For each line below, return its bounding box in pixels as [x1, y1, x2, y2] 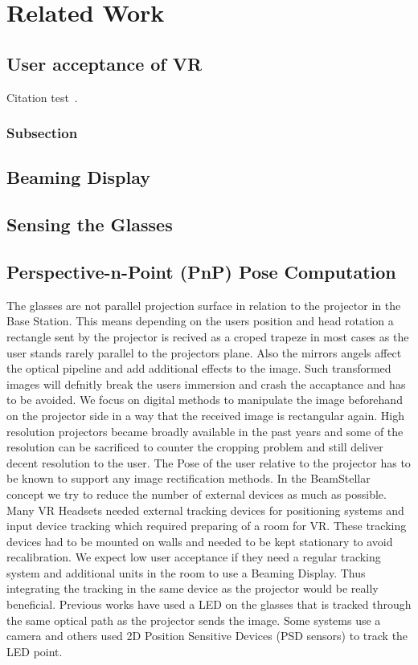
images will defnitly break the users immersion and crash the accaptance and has [6, 375, 406, 392]
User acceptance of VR [6, 51, 203, 75]
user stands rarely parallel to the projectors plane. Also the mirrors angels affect [6, 344, 402, 361]
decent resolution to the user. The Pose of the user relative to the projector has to [6, 454, 411, 471]
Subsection [6, 123, 78, 143]
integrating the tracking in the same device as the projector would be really [6, 580, 379, 597]
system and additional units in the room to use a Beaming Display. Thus [6, 564, 366, 581]
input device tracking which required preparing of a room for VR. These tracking [6, 517, 407, 534]
